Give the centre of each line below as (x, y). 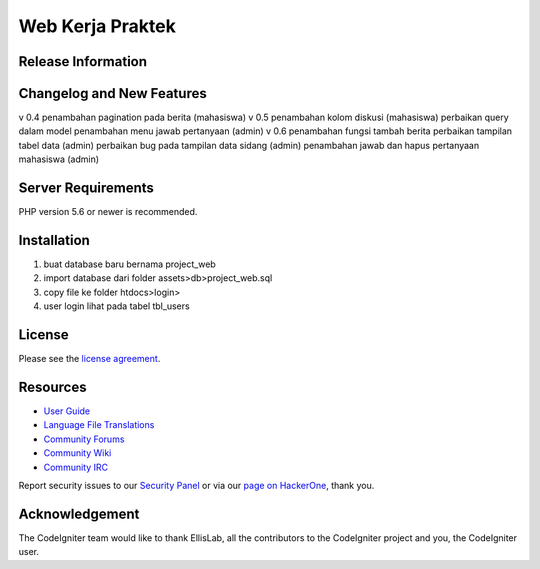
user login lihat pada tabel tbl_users (116, 306)
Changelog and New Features (112, 93)
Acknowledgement (79, 513)
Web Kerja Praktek (97, 26)
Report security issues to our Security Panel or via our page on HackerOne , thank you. (196, 485)
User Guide (67, 411)
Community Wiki (77, 453)
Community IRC (76, 467)
